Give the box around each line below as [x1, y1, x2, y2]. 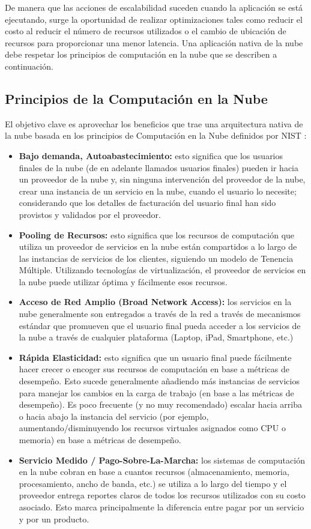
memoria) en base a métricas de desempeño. [19, 434, 181, 446]
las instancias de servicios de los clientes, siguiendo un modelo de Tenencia [19, 252, 294, 264]
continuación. [5, 59, 53, 72]
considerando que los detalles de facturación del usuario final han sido [19, 196, 276, 209]
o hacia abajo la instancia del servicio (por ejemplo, [19, 410, 209, 422]
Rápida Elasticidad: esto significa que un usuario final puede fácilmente [19, 351, 292, 363]
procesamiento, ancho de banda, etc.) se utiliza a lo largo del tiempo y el [19, 477, 287, 489]
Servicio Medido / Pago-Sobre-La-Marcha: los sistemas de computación [19, 453, 305, 466]
